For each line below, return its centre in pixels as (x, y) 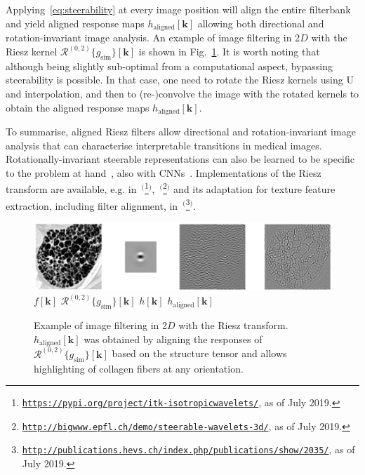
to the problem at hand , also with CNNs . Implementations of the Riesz (164, 172)
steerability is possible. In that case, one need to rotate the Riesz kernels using (174, 80)
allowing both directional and (261, 23)
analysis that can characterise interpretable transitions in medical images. (164, 145)
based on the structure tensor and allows (199, 353)
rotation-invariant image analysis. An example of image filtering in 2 (153, 38)
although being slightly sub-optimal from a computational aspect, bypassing (169, 66)
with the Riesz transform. (233, 325)
